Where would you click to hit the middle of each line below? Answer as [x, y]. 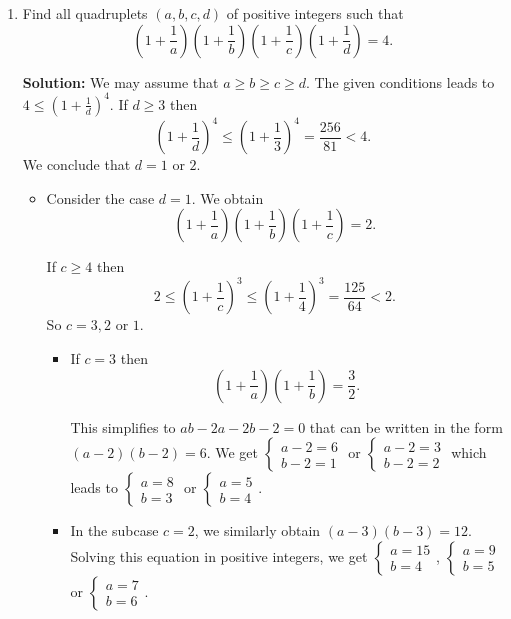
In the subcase [114, 530]
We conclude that [76, 164]
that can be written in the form [406, 426]
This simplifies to [123, 426]
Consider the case [100, 197]
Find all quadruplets [85, 13]
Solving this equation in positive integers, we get [219, 555]
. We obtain [227, 197]
